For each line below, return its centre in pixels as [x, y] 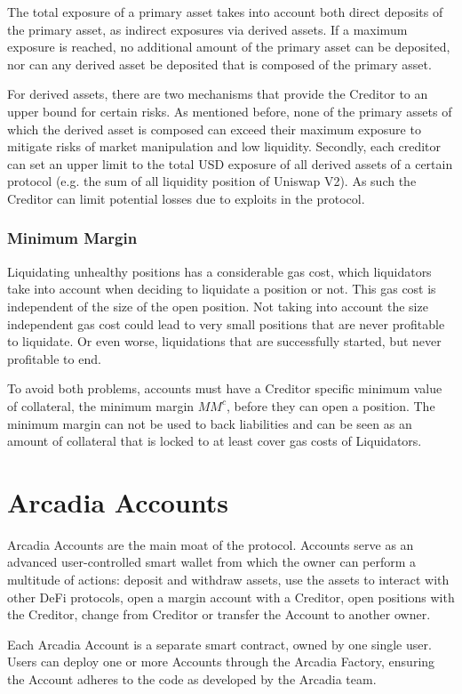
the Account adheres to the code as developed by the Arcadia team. [192, 678]
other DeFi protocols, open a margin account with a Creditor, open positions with [231, 597]
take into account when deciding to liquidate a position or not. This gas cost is [222, 289]
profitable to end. [54, 358]
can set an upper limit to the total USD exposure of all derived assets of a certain [230, 163]
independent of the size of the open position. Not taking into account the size [218, 306]
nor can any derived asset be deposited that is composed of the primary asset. [219, 64]
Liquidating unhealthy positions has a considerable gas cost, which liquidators [219, 271]
